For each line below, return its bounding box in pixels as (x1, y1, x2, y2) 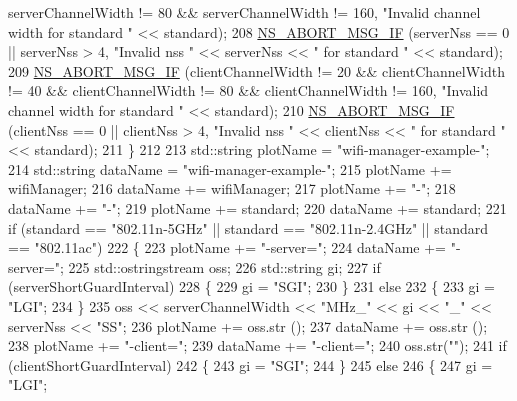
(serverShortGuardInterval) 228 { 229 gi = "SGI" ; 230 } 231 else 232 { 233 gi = (8, 276, 496, 297)
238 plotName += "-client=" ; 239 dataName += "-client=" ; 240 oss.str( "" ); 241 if (8, 335, 507, 356)
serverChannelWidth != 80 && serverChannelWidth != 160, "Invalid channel (8, 2, 481, 22)
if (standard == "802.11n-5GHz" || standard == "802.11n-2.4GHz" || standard (8, 217, 489, 238)
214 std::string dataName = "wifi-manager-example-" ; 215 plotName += (8, 158, 452, 179)
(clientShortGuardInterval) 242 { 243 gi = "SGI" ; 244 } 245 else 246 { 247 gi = (8, 354, 493, 375)
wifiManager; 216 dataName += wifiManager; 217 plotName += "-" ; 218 (8, 178, 456, 199)
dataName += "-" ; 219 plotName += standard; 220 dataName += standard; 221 (8, 197, 507, 218)
